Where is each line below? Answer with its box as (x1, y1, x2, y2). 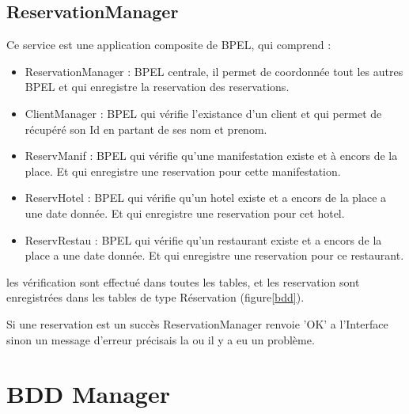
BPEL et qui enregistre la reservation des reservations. (25, 78, 290, 95)
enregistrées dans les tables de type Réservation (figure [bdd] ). (6, 289, 305, 306)
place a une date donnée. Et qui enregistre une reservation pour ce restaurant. (25, 247, 404, 264)
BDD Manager (6, 378, 170, 410)
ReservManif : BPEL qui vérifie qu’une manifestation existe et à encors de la (25, 147, 398, 164)
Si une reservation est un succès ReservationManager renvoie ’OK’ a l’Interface (6, 315, 388, 332)
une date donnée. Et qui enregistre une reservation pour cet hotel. (25, 204, 345, 221)
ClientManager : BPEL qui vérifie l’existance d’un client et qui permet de (25, 104, 382, 121)
